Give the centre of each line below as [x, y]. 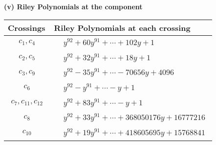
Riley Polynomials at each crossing [122, 27]
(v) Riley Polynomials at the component [73, 6]
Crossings [27, 27]
